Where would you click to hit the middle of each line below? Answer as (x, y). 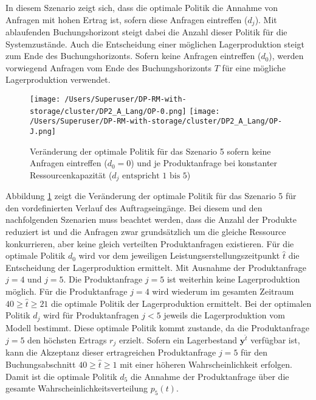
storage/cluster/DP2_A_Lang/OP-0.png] (108, 111)
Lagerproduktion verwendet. (58, 79)
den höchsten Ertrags (67, 339)
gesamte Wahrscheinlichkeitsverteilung (77, 388)
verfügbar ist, (275, 339)
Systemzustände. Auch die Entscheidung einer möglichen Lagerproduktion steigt (155, 44)
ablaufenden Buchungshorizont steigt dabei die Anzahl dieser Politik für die (146, 32)
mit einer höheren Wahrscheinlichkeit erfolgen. (206, 364)
